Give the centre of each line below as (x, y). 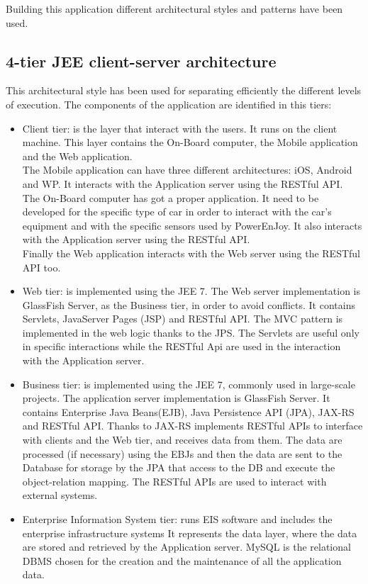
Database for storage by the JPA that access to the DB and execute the (179, 467)
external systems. (60, 495)
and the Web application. (77, 156)
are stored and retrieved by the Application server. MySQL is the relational (186, 547)
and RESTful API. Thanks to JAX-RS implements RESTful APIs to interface (193, 426)
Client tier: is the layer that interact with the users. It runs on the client (180, 128)
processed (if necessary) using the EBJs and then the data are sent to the (182, 453)
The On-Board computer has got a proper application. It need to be (171, 197)
